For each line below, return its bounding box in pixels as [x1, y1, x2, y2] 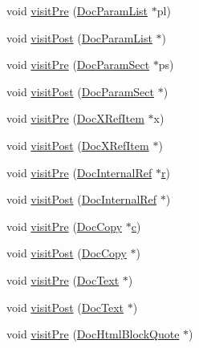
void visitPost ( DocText [6, 298, 124, 315]
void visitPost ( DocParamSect [6, 83, 154, 99]
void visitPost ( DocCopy [6, 245, 127, 261]
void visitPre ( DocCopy [6, 217, 123, 234]
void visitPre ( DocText [6, 271, 120, 288]
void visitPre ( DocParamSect [6, 56, 150, 73]
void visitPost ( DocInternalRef [6, 191, 157, 208]
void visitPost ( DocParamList [6, 29, 152, 46]
